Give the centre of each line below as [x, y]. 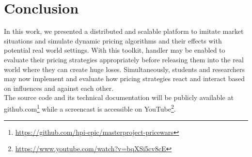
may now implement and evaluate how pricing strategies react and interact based [124, 78]
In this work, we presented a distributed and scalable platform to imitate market [124, 31]
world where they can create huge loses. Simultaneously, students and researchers [124, 69]
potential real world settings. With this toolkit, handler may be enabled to [115, 50]
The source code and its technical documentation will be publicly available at [119, 97]
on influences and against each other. [59, 88]
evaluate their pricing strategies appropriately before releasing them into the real [124, 59]
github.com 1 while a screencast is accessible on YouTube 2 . [90, 108]
